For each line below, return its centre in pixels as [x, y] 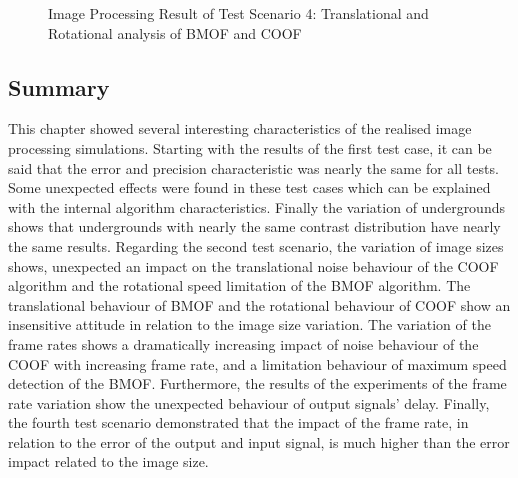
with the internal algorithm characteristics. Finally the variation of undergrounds [256, 206]
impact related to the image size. [108, 461]
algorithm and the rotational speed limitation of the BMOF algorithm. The [239, 285]
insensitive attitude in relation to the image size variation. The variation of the [249, 324]
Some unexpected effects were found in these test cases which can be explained [249, 187]
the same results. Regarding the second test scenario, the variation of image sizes [256, 245]
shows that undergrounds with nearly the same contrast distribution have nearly [254, 226]
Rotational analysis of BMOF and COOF [175, 32]
